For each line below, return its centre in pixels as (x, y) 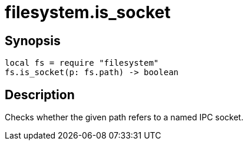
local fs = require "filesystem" (82, 63)
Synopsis (33, 41)
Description (40, 95)
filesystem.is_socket (88, 12)
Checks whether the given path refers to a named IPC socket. (124, 117)
